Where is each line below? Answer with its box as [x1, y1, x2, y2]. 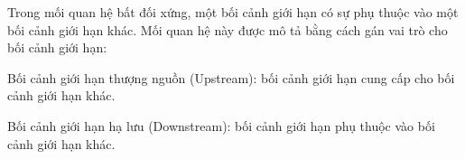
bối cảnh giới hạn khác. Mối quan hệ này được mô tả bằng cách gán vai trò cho [7, 20, 448, 39]
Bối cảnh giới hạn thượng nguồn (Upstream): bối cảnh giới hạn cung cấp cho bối [7, 68, 455, 87]
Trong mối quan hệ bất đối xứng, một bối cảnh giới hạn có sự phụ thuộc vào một [7, 3, 459, 21]
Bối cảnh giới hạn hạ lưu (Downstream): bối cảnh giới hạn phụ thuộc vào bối [7, 116, 435, 135]
